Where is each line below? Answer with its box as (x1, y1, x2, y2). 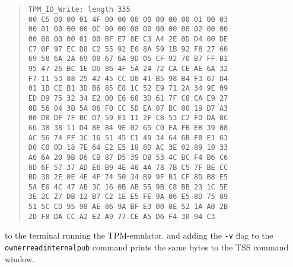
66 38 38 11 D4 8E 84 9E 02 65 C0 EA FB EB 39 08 (28, 123, 228, 132)
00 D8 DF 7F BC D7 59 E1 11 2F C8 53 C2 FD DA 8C (28, 114, 228, 123)
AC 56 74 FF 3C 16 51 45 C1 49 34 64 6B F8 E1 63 (28, 133, 228, 142)
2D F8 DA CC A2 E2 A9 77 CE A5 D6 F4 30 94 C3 (28, 212, 215, 221)
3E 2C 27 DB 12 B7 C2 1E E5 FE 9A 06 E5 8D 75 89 (28, 192, 228, 201)
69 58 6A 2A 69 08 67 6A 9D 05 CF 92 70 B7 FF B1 (28, 54, 228, 63)
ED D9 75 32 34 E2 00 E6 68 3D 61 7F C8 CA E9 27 (28, 94, 228, 102)
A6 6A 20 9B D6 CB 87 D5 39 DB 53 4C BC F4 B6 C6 (28, 153, 228, 162)
